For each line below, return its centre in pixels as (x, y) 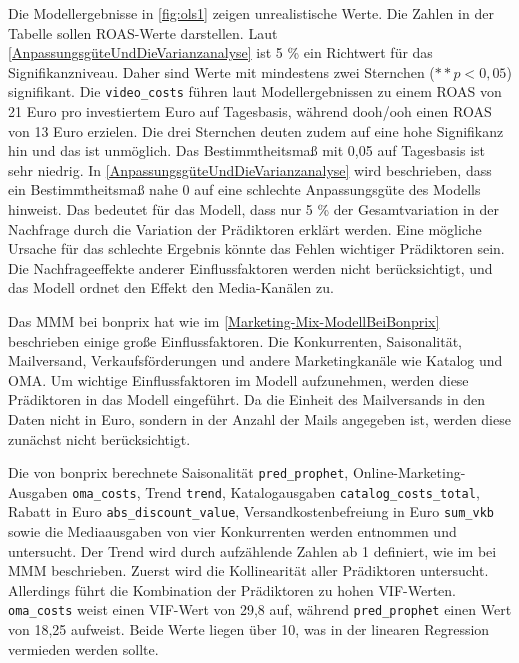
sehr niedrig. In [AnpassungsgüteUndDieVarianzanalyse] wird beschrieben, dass (250, 169)
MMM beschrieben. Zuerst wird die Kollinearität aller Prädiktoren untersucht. (248, 570)
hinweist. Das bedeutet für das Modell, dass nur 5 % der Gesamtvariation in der (253, 209)
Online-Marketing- (409, 472)
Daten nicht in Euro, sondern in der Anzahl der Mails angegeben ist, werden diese (259, 418)
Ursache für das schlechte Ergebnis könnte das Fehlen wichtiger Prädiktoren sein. (256, 248)
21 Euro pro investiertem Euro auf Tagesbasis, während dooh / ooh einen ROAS (250, 111)
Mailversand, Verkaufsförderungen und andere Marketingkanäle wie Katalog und (255, 360)
